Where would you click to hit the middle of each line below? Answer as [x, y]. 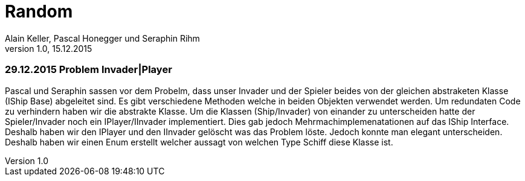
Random [39, 11]
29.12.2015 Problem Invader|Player [89, 70]
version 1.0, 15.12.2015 [49, 48]
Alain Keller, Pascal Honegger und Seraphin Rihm [102, 38]
